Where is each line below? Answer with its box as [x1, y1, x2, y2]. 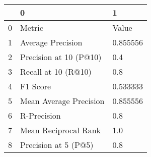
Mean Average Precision [20, 95, 105, 107]
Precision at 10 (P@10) [20, 51, 102, 63]
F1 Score [20, 80, 51, 92]
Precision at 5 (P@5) [20, 139, 94, 150]
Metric [20, 22, 43, 33]
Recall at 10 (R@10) [20, 66, 92, 77]
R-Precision [20, 110, 61, 121]
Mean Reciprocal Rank [20, 124, 101, 136]
